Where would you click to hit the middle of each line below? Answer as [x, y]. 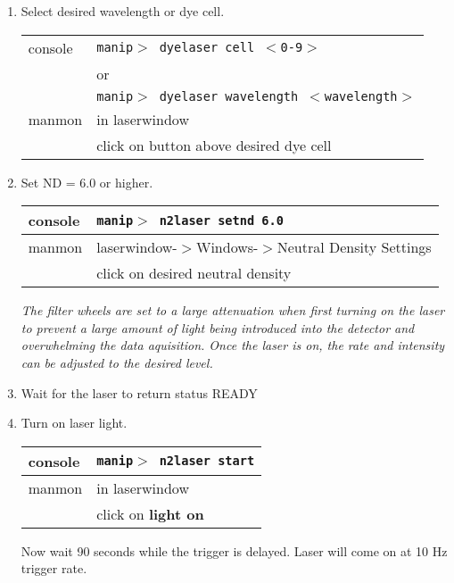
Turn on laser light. [74, 423]
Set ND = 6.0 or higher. [87, 182]
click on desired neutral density [194, 273]
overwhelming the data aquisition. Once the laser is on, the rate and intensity [233, 345]
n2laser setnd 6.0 [221, 220]
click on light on [150, 513]
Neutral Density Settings [354, 247]
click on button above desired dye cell [214, 145]
